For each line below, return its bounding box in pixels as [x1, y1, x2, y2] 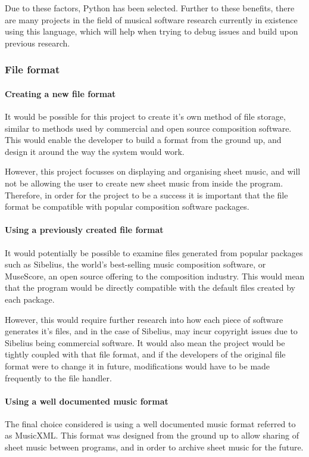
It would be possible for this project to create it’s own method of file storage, [5, 110, 286, 123]
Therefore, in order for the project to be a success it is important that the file [5, 188, 288, 201]
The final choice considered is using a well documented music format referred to [5, 417, 296, 430]
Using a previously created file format [5, 223, 164, 236]
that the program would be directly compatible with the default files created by [5, 281, 295, 294]
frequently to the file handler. [5, 371, 112, 384]
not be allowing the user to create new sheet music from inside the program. [5, 176, 283, 189]
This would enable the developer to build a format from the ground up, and [5, 133, 282, 146]
